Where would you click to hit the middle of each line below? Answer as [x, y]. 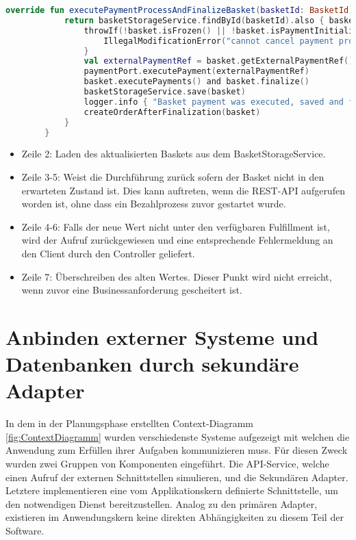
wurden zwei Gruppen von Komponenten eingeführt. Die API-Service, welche [167, 463]
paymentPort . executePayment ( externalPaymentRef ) [196, 72]
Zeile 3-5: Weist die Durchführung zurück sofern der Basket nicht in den [173, 176]
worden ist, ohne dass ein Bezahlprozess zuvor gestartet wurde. [154, 204]
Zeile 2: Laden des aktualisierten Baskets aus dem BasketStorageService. [174, 154]
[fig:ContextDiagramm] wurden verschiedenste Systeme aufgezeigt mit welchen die [178, 436]
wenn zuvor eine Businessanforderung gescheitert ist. [132, 290]
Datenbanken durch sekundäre [152, 364]
